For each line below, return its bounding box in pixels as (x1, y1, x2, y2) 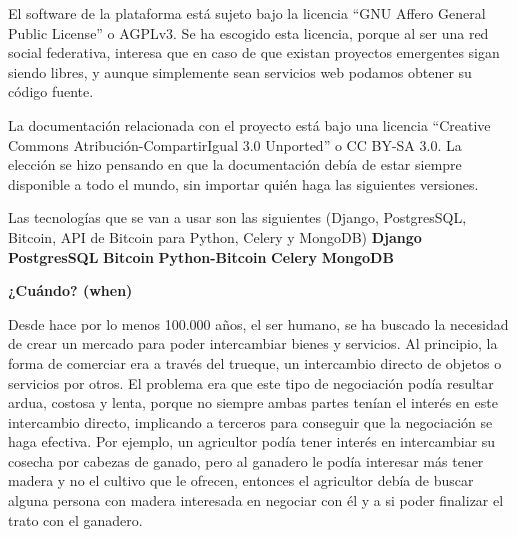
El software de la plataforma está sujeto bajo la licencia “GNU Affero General (8, 3, 486, 23)
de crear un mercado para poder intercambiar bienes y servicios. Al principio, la (8, 333, 498, 354)
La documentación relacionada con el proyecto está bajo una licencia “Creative (8, 114, 491, 135)
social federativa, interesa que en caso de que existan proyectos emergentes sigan (8, 42, 500, 63)
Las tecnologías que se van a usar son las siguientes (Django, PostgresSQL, (8, 207, 467, 228)
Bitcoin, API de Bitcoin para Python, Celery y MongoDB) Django (8, 226, 422, 247)
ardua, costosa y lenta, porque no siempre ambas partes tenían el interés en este (8, 392, 498, 413)
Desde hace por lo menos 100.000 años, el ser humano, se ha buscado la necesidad (8, 313, 509, 334)
